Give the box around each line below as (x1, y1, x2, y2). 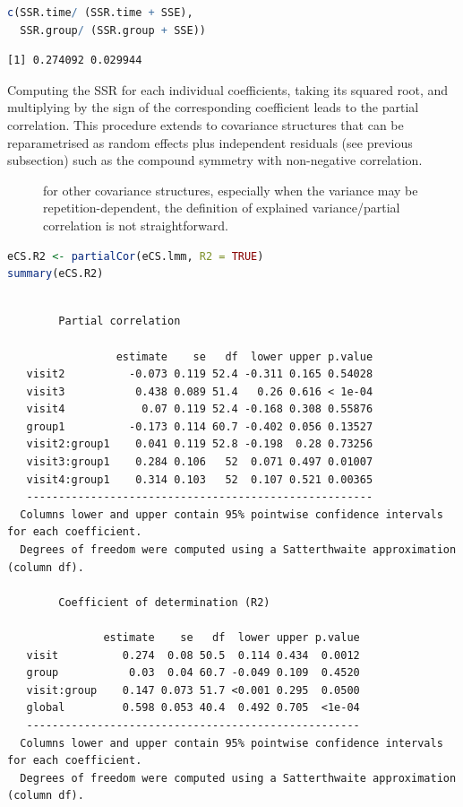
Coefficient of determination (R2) (58, 595, 270, 609)
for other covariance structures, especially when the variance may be (43, 180, 418, 199)
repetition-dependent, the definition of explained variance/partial (43, 198, 400, 217)
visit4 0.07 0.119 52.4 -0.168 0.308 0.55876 (26, 403, 373, 416)
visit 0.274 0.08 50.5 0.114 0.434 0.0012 (26, 648, 360, 662)
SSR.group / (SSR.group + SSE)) (20, 23, 206, 37)
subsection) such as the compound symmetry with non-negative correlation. (7, 151, 423, 169)
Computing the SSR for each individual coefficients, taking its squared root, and (7, 80, 449, 99)
